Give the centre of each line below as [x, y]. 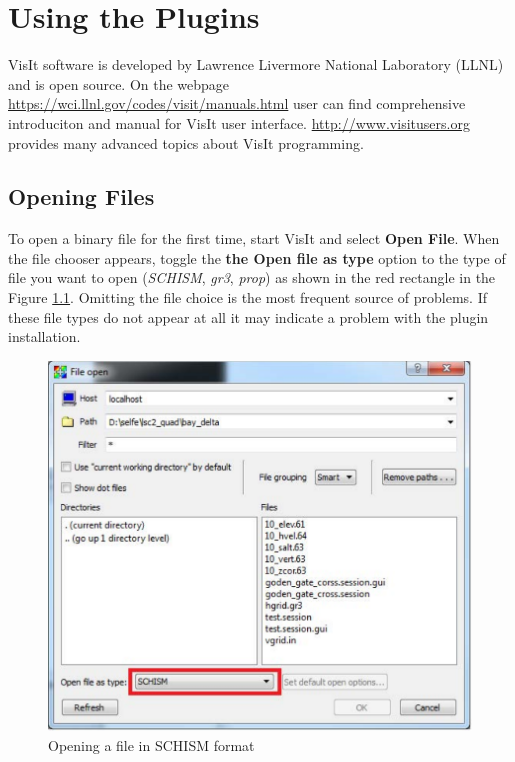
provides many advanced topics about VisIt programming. [186, 142]
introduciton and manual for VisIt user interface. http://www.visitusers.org [239, 122]
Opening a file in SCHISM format [151, 745]
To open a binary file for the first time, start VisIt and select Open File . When [254, 238]
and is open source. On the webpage [119, 83]
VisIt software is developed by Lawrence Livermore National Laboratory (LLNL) [256, 64]
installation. [44, 336]
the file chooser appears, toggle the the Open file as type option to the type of [257, 257]
